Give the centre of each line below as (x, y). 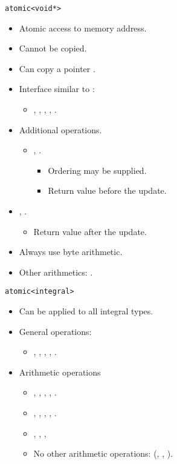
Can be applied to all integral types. (86, 311)
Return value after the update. (90, 231)
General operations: (55, 331)
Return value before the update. (107, 191)
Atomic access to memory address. (83, 28)
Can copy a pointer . (57, 68)
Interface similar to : (57, 89)
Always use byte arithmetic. (71, 252)
